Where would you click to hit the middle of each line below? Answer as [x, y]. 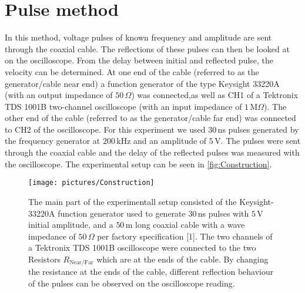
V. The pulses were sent [258, 141]
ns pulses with [223, 213]
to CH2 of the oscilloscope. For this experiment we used [105, 129]
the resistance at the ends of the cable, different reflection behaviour [151, 272]
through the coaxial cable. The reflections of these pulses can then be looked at [147, 48]
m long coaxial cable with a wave [185, 225]
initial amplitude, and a [71, 225]
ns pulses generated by [258, 129]
